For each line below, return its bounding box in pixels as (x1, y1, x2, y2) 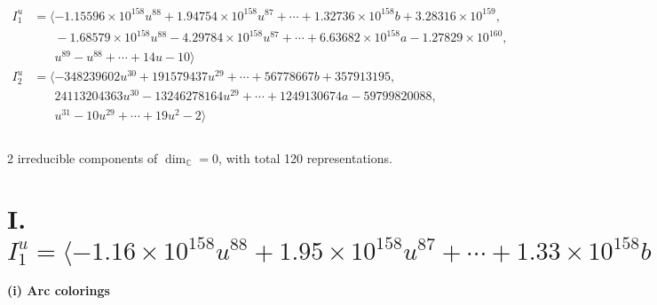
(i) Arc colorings (7, 281, 110, 300)
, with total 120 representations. (218, 148, 392, 167)
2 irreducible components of (7, 148, 158, 167)
